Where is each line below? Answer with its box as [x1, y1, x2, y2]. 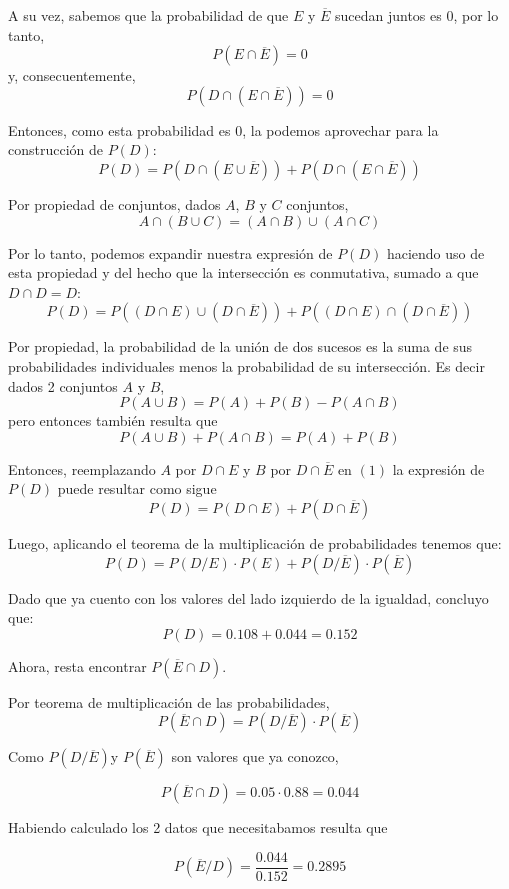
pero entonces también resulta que [8, 410, 218, 431]
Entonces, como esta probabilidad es [8, 119, 231, 140]
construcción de [8, 139, 104, 160]
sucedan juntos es [335, 5, 442, 25]
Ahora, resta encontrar [8, 655, 147, 676]
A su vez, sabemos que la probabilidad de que [8, 5, 289, 25]
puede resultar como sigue [57, 478, 217, 499]
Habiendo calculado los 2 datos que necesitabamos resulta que [8, 817, 388, 838]
